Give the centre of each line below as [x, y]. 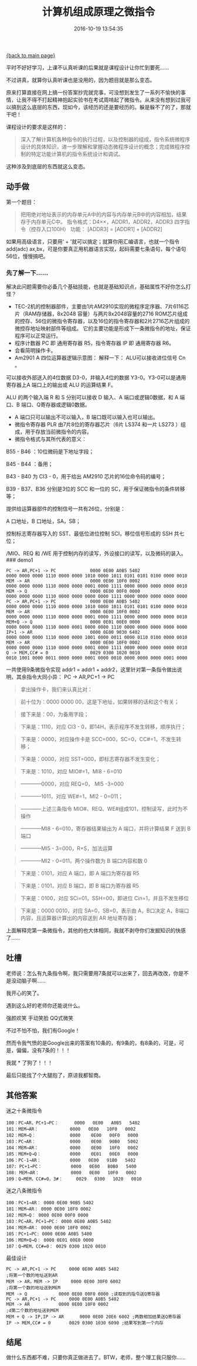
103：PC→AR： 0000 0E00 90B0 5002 [72, 1141]
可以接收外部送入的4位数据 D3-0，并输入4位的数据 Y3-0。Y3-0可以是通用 [96, 378]
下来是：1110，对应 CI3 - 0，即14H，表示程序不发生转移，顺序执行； [103, 727]
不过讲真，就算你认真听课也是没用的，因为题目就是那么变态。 [81, 80]
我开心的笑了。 [24, 993]
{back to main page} [31, 55]
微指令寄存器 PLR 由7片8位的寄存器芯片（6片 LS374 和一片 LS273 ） [98, 424]
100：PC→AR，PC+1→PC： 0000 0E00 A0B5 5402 [73, 1123]
